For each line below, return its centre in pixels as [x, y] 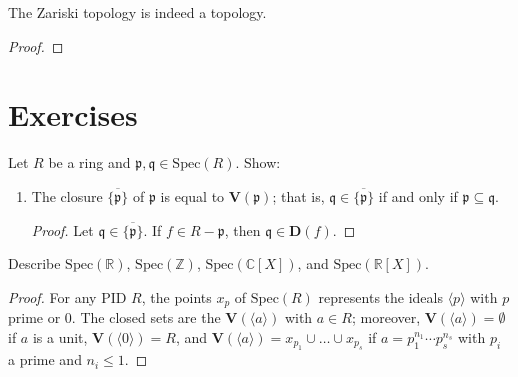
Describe [34, 263]
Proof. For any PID [67, 296]
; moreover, [386, 317]
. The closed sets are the [146, 317]
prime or [34, 317]
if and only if [418, 195]
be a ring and [89, 162]
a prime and [45, 359]
